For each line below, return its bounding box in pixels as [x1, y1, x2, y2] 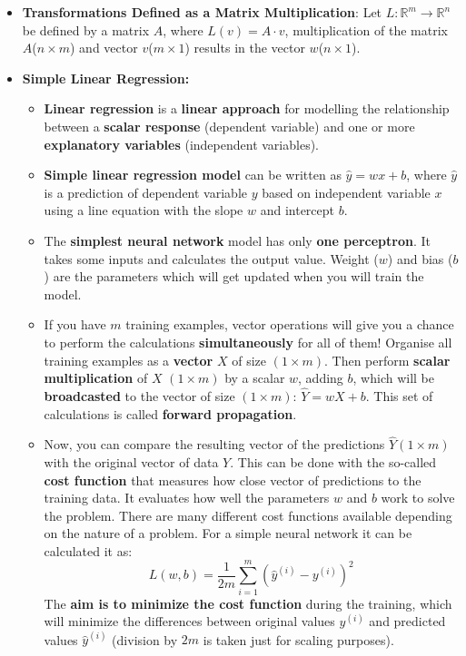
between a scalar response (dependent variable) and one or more [44, 116, 415, 135]
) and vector [70, 38, 138, 57]
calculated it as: [44, 541, 133, 560]
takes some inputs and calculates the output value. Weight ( [44, 249, 379, 268]
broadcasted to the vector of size [44, 386, 235, 405]
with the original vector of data [44, 452, 219, 471]
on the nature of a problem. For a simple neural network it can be [44, 524, 412, 543]
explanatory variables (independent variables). [44, 134, 319, 153]
